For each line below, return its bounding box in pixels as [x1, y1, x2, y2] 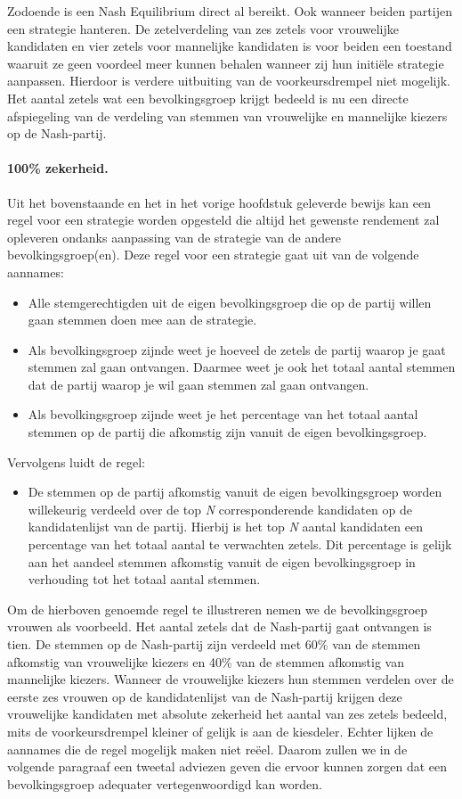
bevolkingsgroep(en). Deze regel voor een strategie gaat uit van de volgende [7, 245, 419, 264]
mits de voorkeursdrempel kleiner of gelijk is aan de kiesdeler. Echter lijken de [7, 721, 434, 740]
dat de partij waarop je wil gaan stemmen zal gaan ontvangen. [28, 375, 369, 393]
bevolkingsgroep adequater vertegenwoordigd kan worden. [7, 774, 322, 793]
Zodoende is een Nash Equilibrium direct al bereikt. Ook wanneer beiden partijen [7, 2, 452, 20]
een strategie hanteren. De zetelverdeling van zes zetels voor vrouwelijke [7, 19, 399, 37]
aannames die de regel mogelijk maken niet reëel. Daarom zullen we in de [7, 739, 408, 758]
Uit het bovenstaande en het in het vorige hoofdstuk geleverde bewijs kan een [7, 193, 431, 211]
